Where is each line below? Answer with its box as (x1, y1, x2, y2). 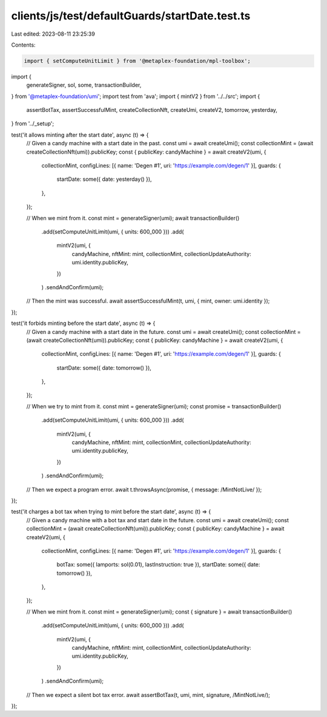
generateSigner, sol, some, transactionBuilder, (26, 82, 142, 89)
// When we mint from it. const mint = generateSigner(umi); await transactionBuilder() (26, 214, 240, 221)
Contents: (11, 41, 36, 48)
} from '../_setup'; (11, 120, 54, 127)
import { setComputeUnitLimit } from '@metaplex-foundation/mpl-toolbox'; (24, 57, 251, 64)
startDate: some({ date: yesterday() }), (56, 175, 152, 183)
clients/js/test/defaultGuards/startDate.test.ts (11, 9, 251, 22)
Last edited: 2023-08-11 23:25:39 (11, 30, 95, 38)
